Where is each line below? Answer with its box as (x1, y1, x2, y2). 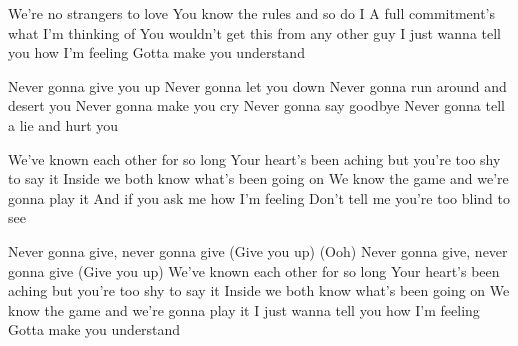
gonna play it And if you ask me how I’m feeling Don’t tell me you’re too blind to (8, 187, 510, 208)
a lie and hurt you (8, 114, 119, 135)
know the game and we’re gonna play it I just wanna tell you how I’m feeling (8, 299, 480, 320)
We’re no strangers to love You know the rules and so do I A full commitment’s (8, 3, 496, 23)
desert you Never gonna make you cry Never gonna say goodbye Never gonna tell (8, 95, 505, 116)
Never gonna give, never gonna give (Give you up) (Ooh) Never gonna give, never (8, 240, 508, 261)
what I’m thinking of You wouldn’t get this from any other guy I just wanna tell (8, 22, 501, 43)
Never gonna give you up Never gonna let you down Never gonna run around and (8, 75, 507, 96)
